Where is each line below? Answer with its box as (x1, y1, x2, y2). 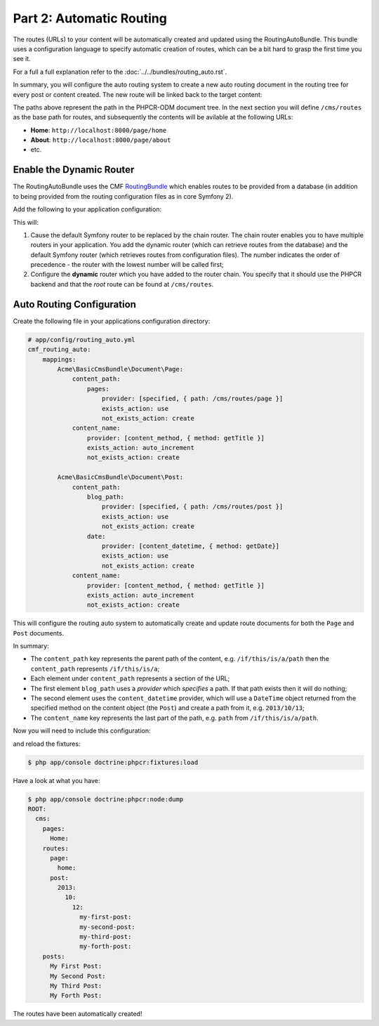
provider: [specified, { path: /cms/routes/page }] (102, 395, 284, 403)
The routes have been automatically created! (13, 1010, 142, 1018)
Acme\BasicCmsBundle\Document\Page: (57, 365, 184, 373)
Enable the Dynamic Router (13, 164, 135, 176)
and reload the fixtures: (13, 739, 81, 748)
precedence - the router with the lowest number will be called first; (30, 261, 224, 269)
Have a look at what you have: (13, 776, 100, 784)
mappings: (42, 355, 77, 363)
